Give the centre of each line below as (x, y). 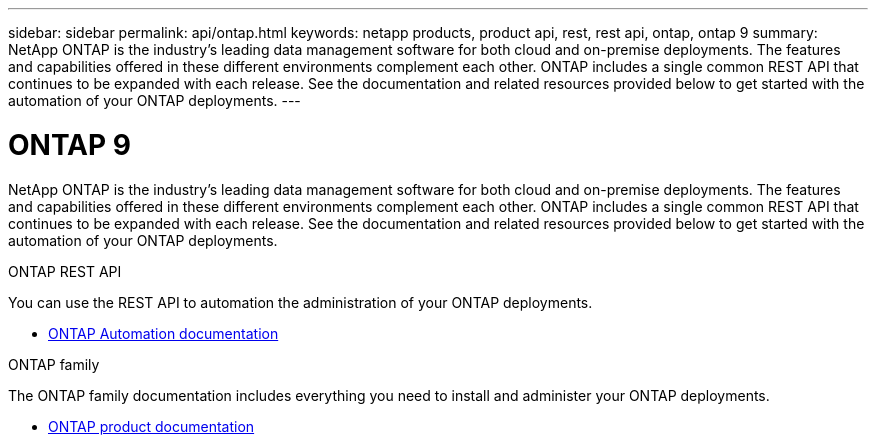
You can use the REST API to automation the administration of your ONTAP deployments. (300, 302)
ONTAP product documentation (151, 426)
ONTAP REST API (65, 271)
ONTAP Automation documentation (163, 333)
